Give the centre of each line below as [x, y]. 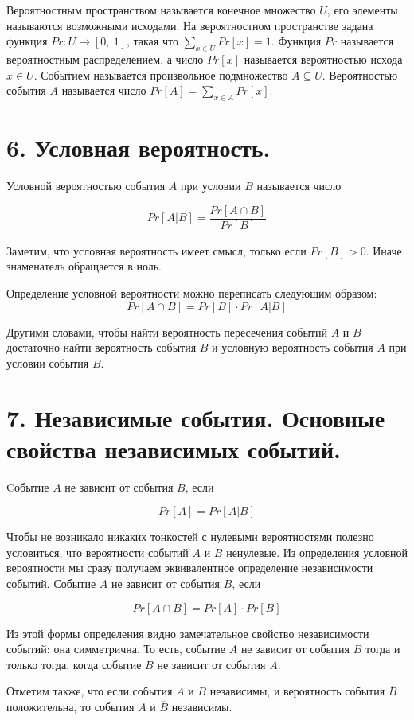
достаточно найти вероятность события [102, 347]
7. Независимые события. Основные [196, 417]
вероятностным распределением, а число [105, 58]
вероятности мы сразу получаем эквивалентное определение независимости [190, 568]
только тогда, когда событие [74, 664]
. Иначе [384, 250]
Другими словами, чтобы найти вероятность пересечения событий [167, 331]
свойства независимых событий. [174, 448]
